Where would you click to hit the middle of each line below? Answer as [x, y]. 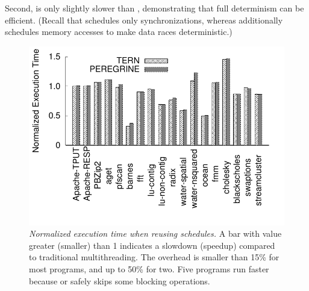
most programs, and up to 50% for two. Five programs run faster [149, 268]
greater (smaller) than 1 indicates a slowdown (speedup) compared [152, 245]
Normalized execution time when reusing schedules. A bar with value [155, 233]
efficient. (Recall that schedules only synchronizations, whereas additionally [144, 20]
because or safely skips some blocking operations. [120, 280]
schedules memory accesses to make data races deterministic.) [119, 32]
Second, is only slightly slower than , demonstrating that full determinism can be [154, 8]
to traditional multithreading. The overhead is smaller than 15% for [154, 257]
